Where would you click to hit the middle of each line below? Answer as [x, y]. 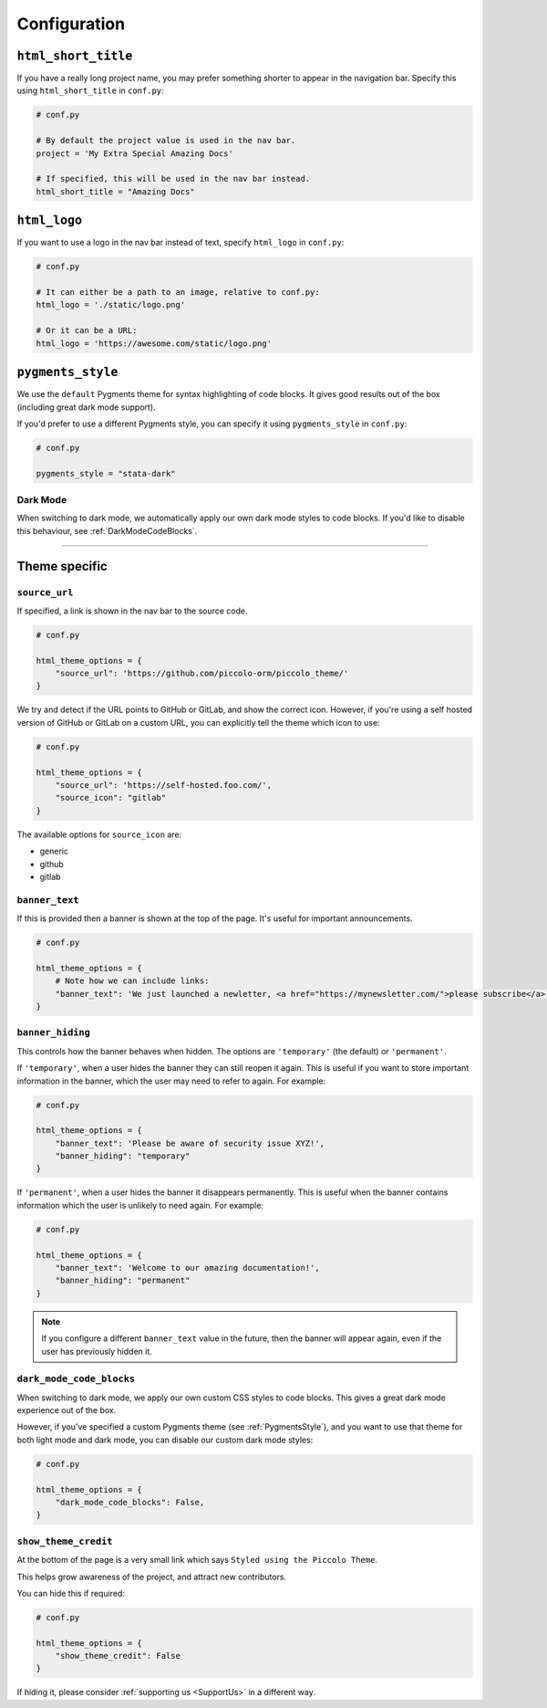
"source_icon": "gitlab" [111, 798]
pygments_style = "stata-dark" [106, 473]
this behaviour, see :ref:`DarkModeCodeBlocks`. [107, 530]
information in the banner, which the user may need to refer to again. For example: [171, 1081]
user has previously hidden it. [97, 1351]
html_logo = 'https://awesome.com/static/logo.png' [154, 343]
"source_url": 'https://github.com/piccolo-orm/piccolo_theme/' [202, 674]
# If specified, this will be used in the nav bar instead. [173, 179]
